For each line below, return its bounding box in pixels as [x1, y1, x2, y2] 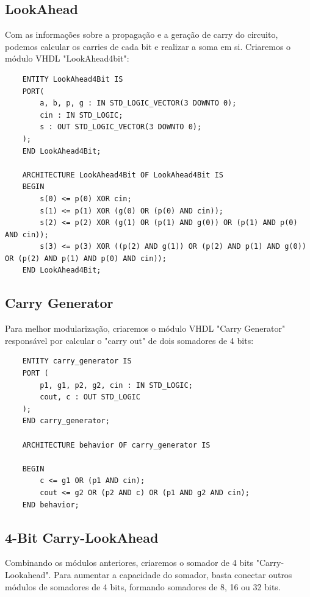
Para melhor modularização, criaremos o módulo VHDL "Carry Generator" [5, 322, 286, 335]
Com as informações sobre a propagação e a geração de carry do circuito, [5, 28, 278, 41]
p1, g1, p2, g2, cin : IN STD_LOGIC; [40, 381, 193, 390]
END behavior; [22, 500, 79, 509]
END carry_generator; [22, 416, 110, 426]
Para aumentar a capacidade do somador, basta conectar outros [54, 568, 292, 581]
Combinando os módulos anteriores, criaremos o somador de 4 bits [5, 556, 254, 569]
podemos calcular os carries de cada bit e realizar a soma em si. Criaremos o [5, 40, 291, 52]
